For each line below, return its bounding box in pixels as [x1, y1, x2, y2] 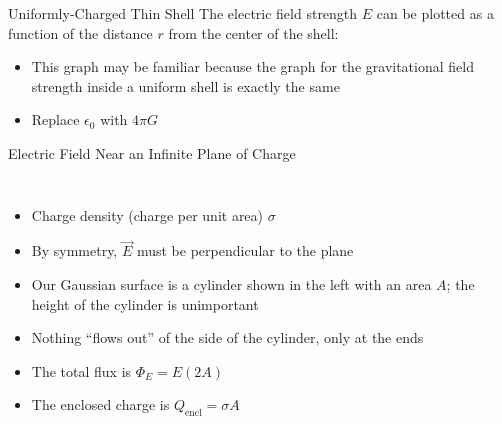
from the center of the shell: [168, 22, 339, 43]
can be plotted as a [376, 3, 494, 23]
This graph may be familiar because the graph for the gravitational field [31, 56, 474, 77]
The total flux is [31, 360, 132, 381]
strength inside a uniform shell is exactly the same [31, 75, 340, 96]
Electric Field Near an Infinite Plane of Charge [8, 142, 296, 163]
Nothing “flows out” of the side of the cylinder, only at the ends [31, 327, 424, 348]
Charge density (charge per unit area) [31, 204, 264, 225]
